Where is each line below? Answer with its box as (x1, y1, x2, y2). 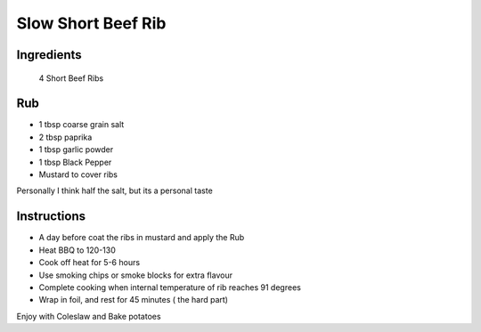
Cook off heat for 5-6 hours (38, 257, 141, 268)
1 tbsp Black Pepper (38, 157, 112, 167)
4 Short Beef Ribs (38, 72, 104, 84)
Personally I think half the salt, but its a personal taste (16, 185, 213, 196)
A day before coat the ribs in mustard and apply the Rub (38, 232, 245, 243)
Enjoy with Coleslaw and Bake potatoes (16, 311, 161, 321)
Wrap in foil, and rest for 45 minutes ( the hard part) (38, 295, 229, 305)
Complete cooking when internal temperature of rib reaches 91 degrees (38, 281, 302, 293)
